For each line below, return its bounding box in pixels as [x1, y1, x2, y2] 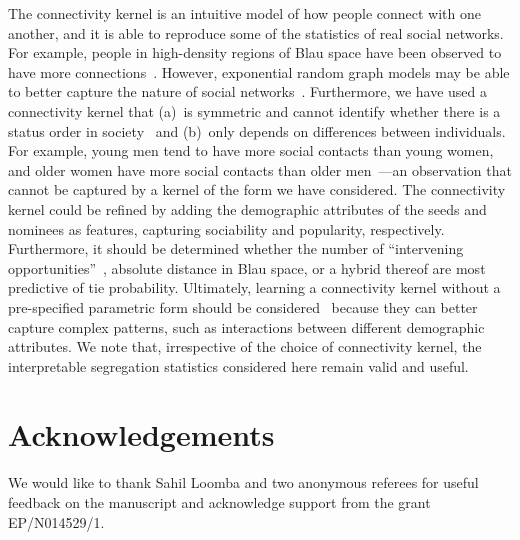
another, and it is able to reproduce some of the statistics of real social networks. [8, 22, 504, 43]
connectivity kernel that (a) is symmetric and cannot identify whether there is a [8, 100, 501, 121]
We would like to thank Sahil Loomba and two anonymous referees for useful [8, 472, 479, 493]
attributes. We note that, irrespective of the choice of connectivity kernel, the [8, 336, 482, 357]
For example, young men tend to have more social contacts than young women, [8, 140, 494, 161]
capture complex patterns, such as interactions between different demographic [8, 316, 485, 337]
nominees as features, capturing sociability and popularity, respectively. [8, 218, 445, 239]
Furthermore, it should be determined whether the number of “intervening [8, 238, 464, 259]
